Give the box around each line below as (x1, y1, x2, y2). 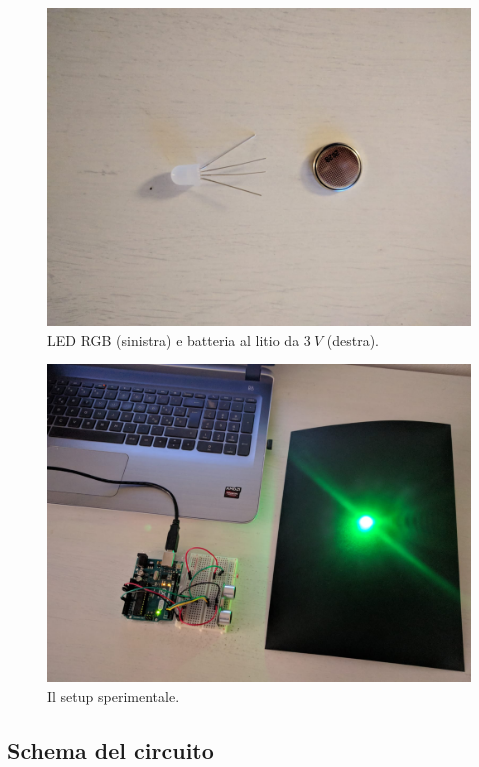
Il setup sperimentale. (47, 685, 180, 706)
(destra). (326, 329, 379, 350)
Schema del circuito (7, 734, 214, 765)
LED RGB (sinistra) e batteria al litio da (47, 329, 300, 350)
